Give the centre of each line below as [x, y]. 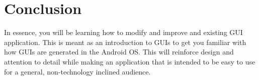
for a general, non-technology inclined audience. [77, 71]
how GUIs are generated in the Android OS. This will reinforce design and [119, 52]
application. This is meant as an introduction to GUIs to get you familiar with [125, 42]
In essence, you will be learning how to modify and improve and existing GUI [123, 32]
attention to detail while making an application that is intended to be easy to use [130, 61]
